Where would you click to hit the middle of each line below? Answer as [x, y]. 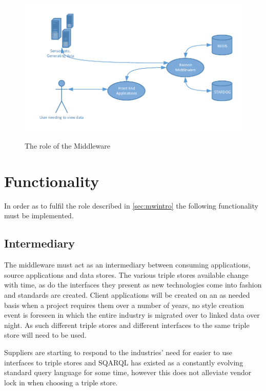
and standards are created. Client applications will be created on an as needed [127, 294]
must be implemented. [39, 215]
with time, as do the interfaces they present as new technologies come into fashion [133, 285]
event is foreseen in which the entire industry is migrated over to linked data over [132, 315]
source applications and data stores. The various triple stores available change [126, 274]
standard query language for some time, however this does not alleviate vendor [128, 372]
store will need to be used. [45, 335]
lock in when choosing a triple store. [61, 382]
